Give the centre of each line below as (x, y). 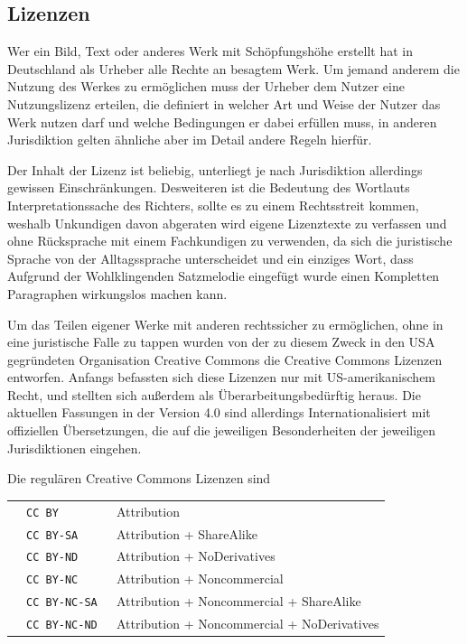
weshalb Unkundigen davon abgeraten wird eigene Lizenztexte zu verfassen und (227, 223)
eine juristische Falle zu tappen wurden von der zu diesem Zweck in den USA (221, 342)
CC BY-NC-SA (62, 603)
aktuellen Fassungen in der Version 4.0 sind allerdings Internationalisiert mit (219, 412)
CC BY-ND (52, 558)
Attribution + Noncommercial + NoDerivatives (248, 624)
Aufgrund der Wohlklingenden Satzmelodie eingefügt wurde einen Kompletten (224, 276)
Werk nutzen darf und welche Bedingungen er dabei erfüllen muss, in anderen (222, 121)
